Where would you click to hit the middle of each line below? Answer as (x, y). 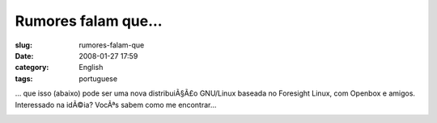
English (91, 68)
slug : (23, 45)
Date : (24, 55)
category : (32, 68)
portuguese (98, 78)
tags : (24, 78)
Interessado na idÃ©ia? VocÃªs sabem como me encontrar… (116, 105)
